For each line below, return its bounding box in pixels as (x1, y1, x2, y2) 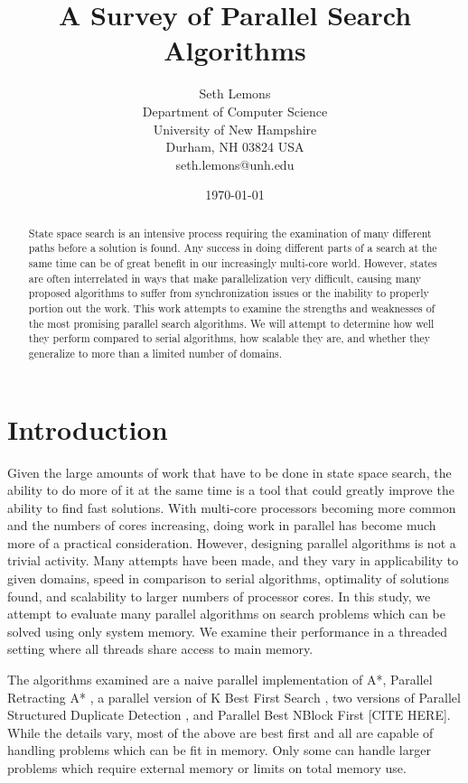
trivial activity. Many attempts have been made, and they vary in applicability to (7, 551, 459, 570)
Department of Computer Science (142, 101, 328, 120)
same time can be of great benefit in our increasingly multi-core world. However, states (28, 255, 437, 270)
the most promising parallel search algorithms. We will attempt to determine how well (28, 315, 435, 331)
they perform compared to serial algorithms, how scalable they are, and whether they (28, 331, 431, 346)
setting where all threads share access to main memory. (7, 639, 314, 658)
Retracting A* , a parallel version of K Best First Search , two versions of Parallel (7, 687, 461, 706)
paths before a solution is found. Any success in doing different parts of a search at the (28, 240, 437, 256)
